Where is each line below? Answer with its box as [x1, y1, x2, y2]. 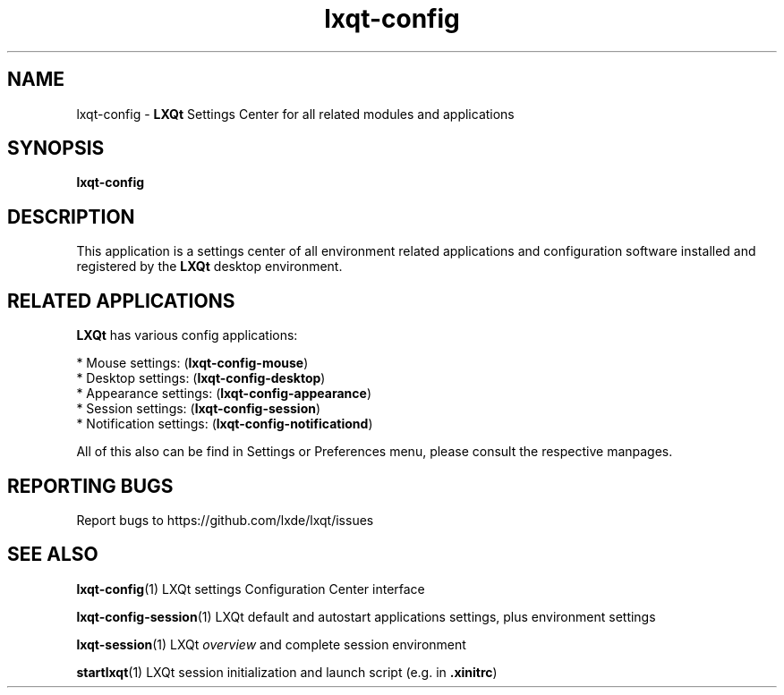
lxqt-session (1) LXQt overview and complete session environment [76, 636, 466, 652]
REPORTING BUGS [7, 474, 174, 497]
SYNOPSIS [7, 137, 105, 160]
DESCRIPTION [7, 205, 135, 228]
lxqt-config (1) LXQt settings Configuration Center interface [76, 581, 425, 597]
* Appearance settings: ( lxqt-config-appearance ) [76, 386, 371, 402]
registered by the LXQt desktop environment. [76, 259, 343, 275]
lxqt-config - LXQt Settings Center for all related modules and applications [76, 106, 515, 122]
